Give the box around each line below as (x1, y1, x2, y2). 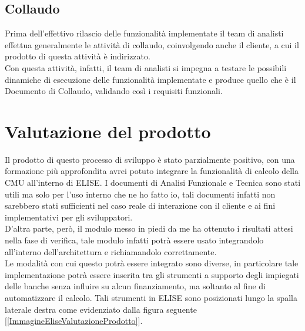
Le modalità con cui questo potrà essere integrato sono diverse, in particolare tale (5, 257, 299, 269)
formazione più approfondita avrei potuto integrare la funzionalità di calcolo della (5, 165, 299, 177)
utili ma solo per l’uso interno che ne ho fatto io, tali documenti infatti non (5, 188, 276, 200)
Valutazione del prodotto (5, 119, 211, 143)
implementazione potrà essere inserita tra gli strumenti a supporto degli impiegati (5, 268, 299, 280)
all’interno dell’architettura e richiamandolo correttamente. (5, 245, 217, 258)
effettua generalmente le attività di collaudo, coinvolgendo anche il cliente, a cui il (5, 38, 299, 51)
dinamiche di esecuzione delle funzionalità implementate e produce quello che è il (5, 73, 296, 85)
